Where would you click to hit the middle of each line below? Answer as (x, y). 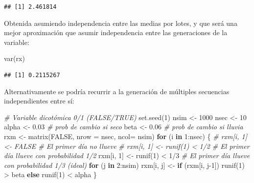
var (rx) (14, 58)
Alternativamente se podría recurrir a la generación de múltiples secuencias (117, 91)
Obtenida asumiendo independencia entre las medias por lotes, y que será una (121, 23)
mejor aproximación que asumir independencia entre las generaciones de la (116, 32)
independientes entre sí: (39, 101)
